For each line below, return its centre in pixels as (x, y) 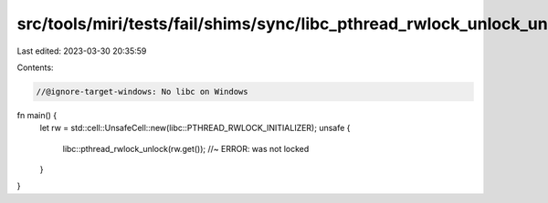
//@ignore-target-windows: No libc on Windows (142, 91)
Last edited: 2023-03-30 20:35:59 (82, 51)
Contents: (35, 67)
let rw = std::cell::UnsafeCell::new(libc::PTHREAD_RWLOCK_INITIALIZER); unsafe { (195, 128)
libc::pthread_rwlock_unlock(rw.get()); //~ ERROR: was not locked (186, 148)
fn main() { (37, 115)
